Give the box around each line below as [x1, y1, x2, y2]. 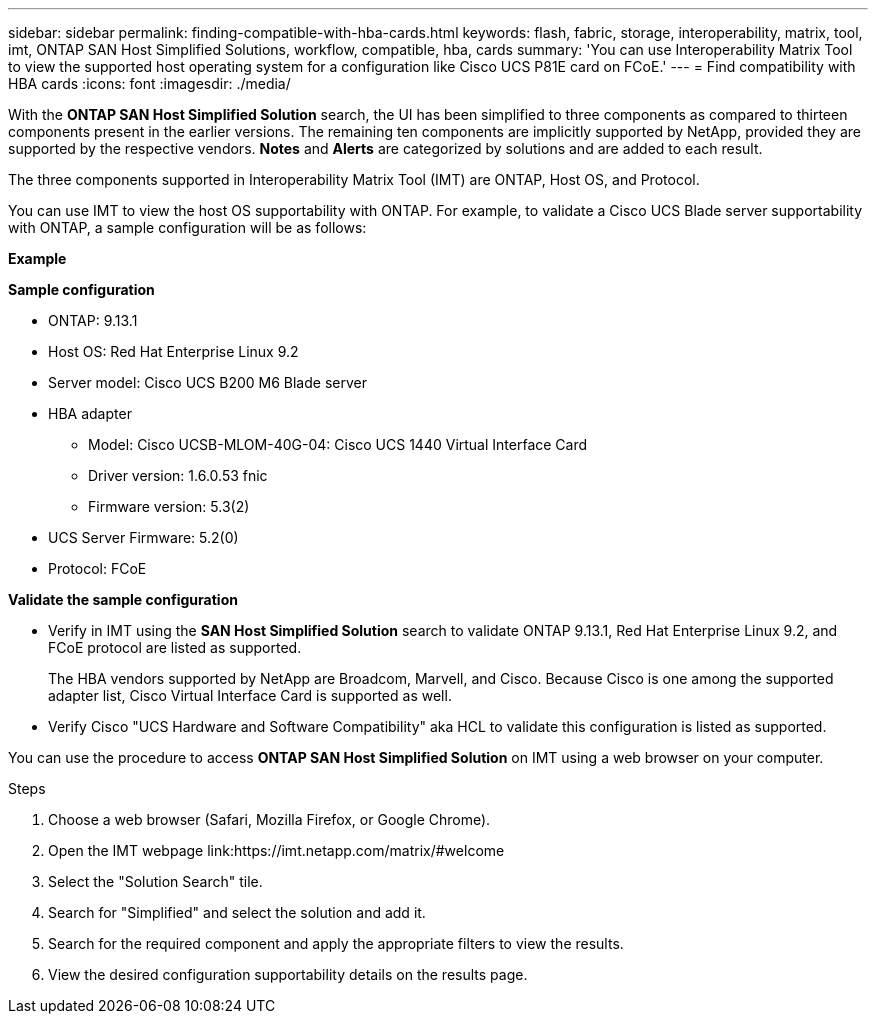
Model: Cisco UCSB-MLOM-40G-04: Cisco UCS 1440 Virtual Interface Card [88, 436, 588, 453]
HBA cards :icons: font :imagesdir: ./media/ [8, 75, 291, 92]
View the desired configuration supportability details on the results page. [48, 966, 528, 983]
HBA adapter [48, 405, 132, 422]
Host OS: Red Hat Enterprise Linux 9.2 [48, 343, 299, 360]
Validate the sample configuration [8, 591, 238, 608]
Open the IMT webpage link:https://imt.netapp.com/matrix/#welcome [48, 842, 505, 859]
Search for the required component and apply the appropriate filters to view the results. [48, 935, 624, 952]
